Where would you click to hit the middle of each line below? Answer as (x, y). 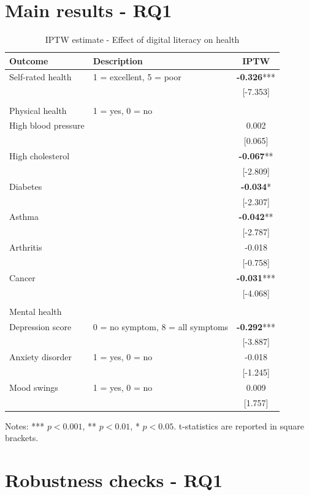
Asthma (24, 217)
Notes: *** (25, 425)
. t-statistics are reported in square (239, 425)
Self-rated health (40, 76)
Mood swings (34, 387)
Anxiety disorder (41, 357)
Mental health (36, 311)
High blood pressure (47, 125)
